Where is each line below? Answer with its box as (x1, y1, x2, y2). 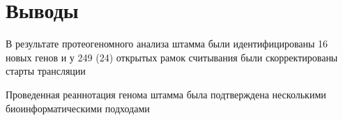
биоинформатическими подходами (6, 100, 150, 115)
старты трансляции (6, 63, 86, 78)
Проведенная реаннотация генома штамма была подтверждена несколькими (6, 87, 326, 101)
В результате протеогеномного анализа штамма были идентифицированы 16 (6, 36, 328, 51)
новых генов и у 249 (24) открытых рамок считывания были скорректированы (6, 50, 338, 64)
